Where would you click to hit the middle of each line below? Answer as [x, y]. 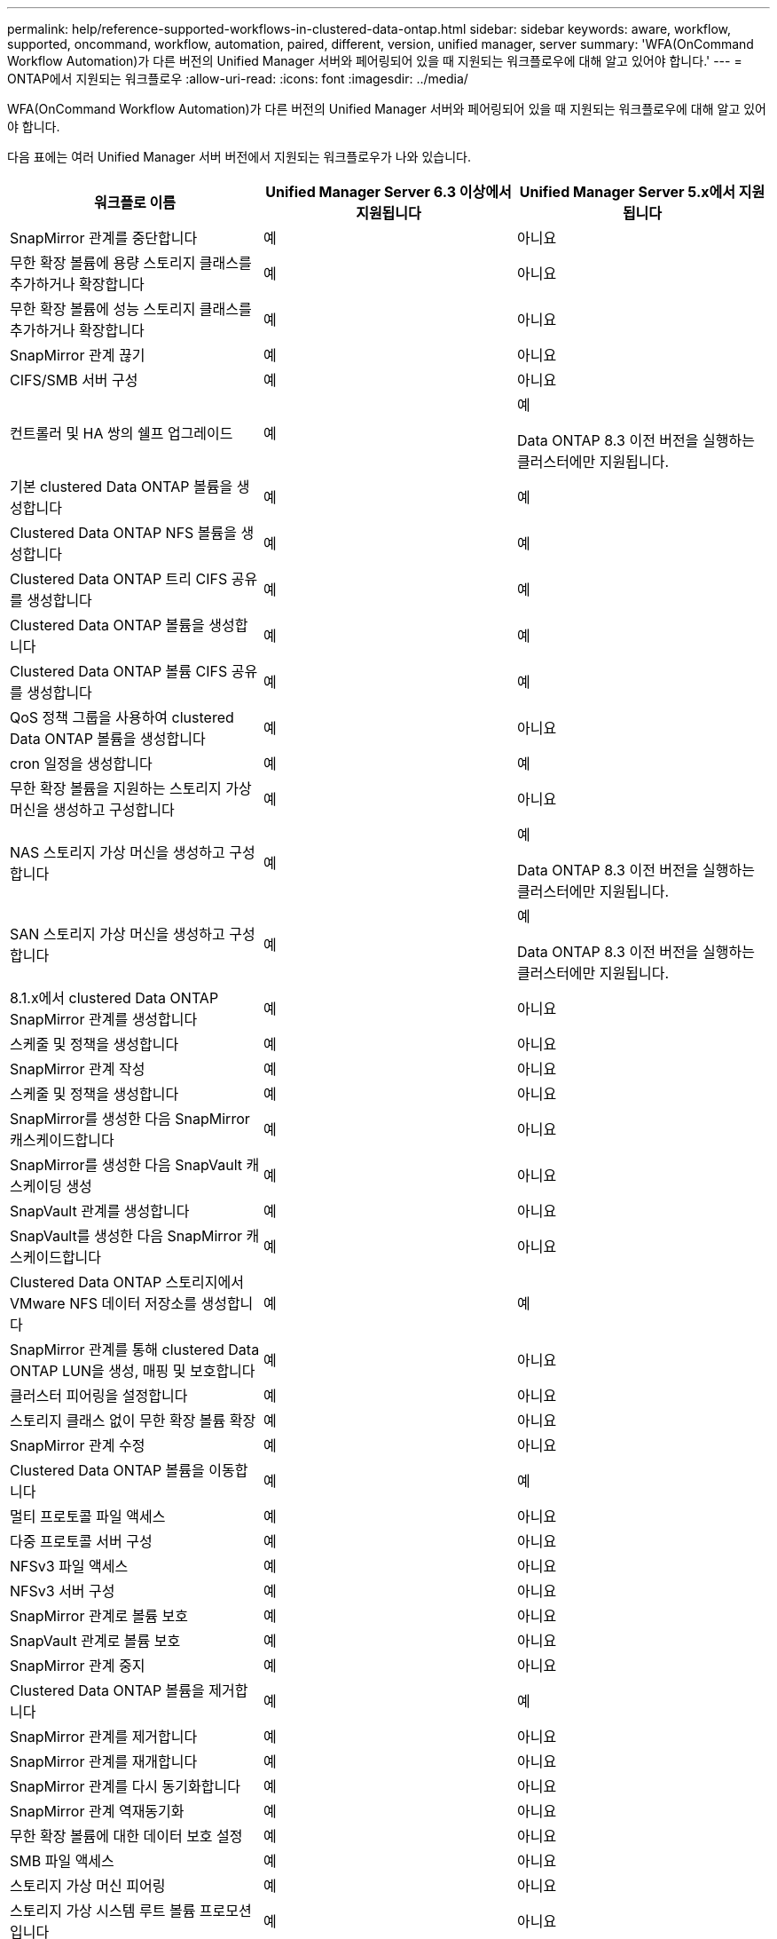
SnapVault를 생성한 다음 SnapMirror [126, 1236]
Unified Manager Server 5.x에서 [627, 192]
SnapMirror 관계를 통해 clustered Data [135, 1349]
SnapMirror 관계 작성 [78, 1069]
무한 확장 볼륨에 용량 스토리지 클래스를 [131, 263]
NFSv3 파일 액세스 [69, 1566]
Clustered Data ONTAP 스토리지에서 [127, 1282]
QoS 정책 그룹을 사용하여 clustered [122, 717]
